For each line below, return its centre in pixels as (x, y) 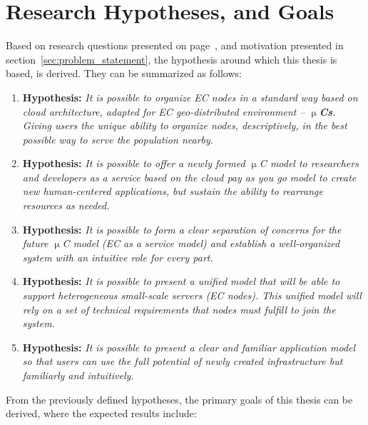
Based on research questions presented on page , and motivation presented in (175, 45)
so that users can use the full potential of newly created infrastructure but (183, 361)
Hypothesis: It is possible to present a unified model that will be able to (181, 281)
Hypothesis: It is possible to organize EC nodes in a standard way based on (190, 97)
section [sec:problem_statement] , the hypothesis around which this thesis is (172, 59)
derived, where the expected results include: (101, 413)
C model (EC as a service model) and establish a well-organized (201, 243)
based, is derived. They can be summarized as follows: (124, 73)
